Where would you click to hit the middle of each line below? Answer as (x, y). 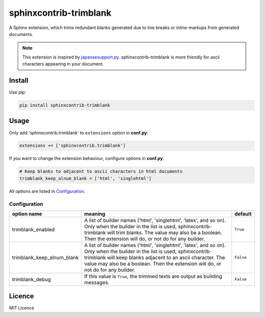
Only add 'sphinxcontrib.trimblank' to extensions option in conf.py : (79, 132)
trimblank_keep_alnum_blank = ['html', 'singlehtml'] (85, 178)
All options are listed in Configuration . (47, 191)
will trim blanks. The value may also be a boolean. (165, 232)
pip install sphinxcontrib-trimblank (65, 105)
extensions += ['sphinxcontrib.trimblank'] (73, 146)
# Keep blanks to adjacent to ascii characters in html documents (101, 172)
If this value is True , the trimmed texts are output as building (153, 276)
